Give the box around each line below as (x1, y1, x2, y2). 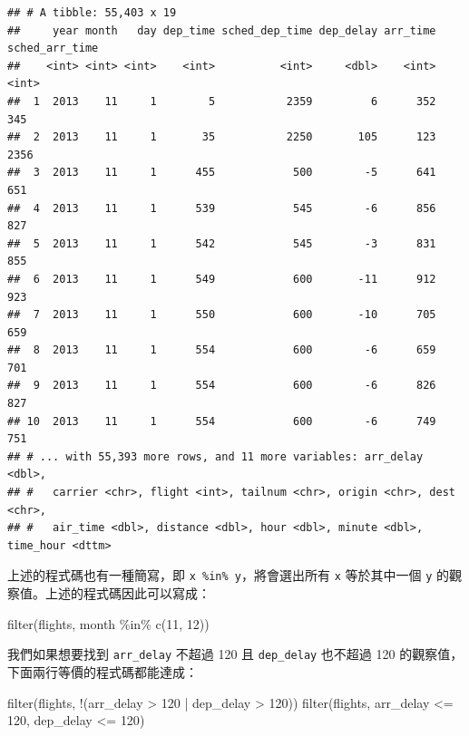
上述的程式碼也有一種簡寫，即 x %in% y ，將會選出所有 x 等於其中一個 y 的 (7, 566, 449, 585)
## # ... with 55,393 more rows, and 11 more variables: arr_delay (7, 450, 424, 463)
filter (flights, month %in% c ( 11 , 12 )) (7, 614, 210, 633)
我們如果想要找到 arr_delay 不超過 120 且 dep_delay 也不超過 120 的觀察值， (7, 644, 464, 663)
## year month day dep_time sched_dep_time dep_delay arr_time (7, 24, 436, 37)
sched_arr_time (7, 42, 99, 55)
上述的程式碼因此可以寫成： (44, 584, 210, 603)
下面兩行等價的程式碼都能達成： (7, 662, 198, 681)
